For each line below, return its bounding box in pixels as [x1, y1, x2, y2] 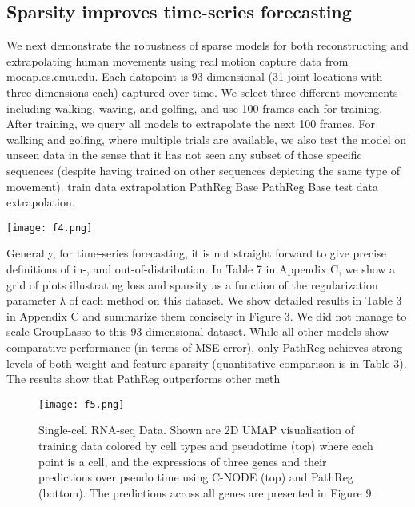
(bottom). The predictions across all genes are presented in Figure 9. [38, 484, 375, 501]
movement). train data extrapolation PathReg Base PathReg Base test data [6, 178, 378, 194]
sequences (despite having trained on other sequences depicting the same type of [6, 162, 401, 178]
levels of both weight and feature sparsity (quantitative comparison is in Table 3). [6, 354, 407, 371]
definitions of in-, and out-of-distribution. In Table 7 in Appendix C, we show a [6, 260, 396, 277]
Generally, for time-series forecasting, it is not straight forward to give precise [6, 245, 386, 261]
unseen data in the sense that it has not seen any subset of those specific [6, 146, 362, 163]
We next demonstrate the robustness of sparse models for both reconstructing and [6, 37, 409, 54]
